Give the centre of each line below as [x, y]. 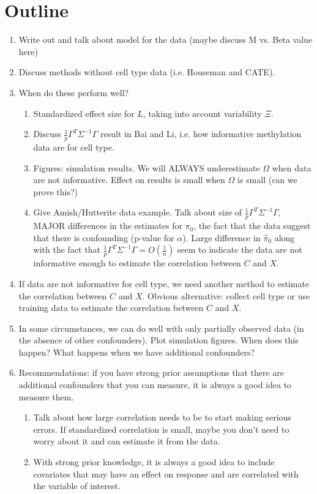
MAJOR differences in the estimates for [108, 226]
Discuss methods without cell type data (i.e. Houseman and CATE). [147, 72]
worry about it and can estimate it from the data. [127, 441]
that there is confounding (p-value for [104, 237]
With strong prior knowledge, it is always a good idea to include [154, 462]
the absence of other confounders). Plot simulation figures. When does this [158, 340]
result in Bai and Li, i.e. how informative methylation [201, 134]
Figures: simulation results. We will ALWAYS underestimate [147, 167]
